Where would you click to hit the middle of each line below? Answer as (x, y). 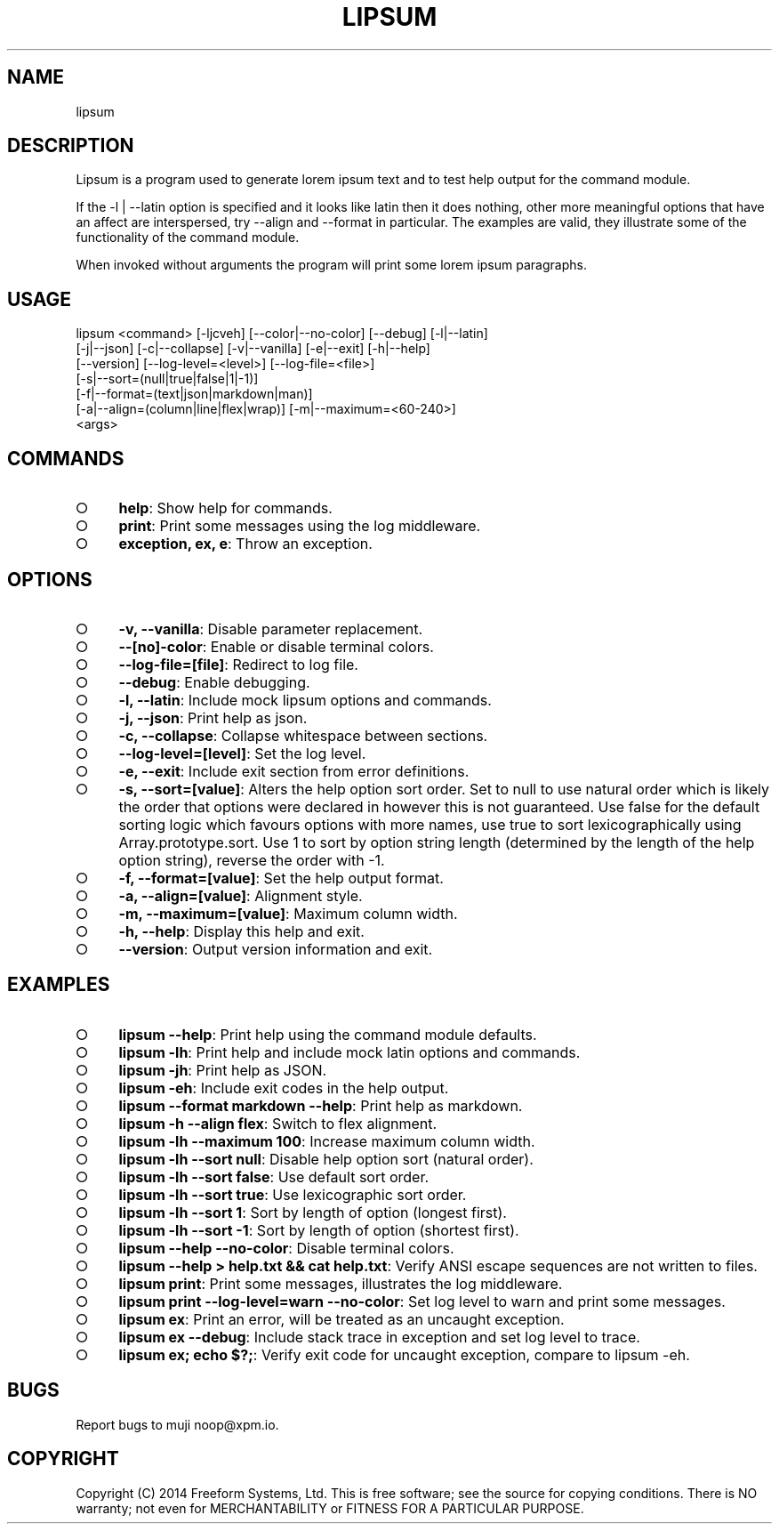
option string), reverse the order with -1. (252, 860)
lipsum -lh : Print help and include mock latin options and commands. (349, 1052)
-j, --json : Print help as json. (213, 717)
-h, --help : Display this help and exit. (241, 931)
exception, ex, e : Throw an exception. (245, 544)
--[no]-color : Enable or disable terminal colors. (276, 646)
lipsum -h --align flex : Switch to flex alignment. (278, 1123)
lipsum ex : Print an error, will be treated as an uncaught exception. (341, 1319)
